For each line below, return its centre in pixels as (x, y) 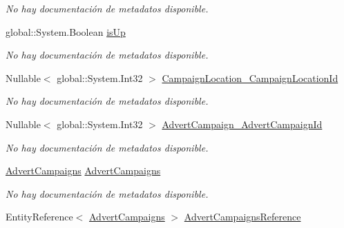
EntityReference (39, 217)
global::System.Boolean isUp (66, 31)
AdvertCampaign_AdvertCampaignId (242, 124)
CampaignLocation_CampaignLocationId (250, 77)
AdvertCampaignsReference (242, 217)
